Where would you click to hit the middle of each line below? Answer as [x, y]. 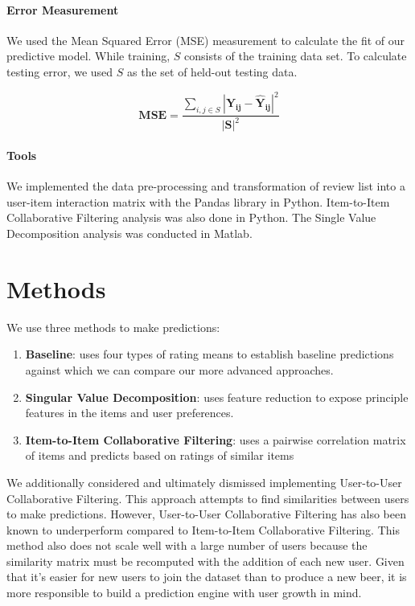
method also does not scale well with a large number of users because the [187, 545]
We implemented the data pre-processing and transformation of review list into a [206, 186]
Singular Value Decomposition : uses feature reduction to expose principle [217, 397]
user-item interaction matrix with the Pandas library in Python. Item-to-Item [198, 201]
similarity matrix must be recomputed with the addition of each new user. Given [205, 561]
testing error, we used [60, 71]
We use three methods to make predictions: [113, 327]
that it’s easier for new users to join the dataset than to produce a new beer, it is [207, 577]
